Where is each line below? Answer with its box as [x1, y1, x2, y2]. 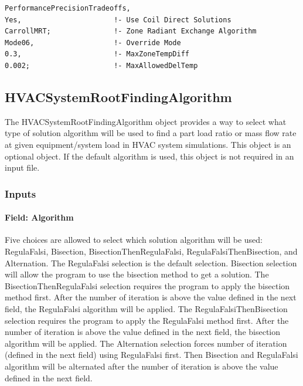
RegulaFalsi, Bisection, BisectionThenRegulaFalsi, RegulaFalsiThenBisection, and [5, 245, 298, 257]
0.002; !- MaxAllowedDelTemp [5, 61, 198, 70]
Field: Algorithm [5, 211, 74, 224]
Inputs [5, 186, 36, 201]
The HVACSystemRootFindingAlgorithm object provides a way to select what [5, 115, 287, 127]
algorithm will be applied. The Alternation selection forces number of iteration [5, 337, 287, 349]
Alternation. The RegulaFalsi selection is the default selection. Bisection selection [5, 256, 297, 269]
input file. [5, 161, 40, 174]
